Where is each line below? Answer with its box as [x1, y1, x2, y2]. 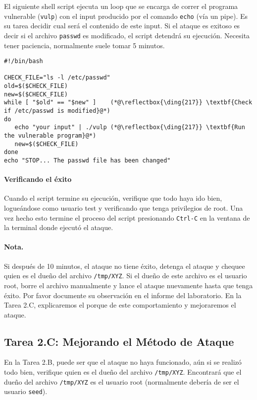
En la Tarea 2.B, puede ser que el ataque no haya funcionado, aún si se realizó [4, 357, 242, 367]
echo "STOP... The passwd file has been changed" [4, 157, 171, 164]
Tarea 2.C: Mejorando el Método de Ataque [4, 333, 234, 349]
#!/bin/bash [4, 58, 43, 65]
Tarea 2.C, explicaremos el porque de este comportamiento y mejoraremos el [4, 300, 236, 310]
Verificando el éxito [4, 174, 72, 184]
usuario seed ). [4, 386, 48, 397]
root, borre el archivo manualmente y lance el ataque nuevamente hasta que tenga [4, 280, 253, 290]
